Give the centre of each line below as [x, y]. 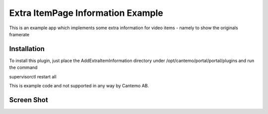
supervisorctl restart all [33, 76]
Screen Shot [29, 100]
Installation [27, 49]
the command [23, 67]
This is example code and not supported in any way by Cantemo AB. [79, 86]
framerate [19, 34]
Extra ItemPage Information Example [86, 13]
